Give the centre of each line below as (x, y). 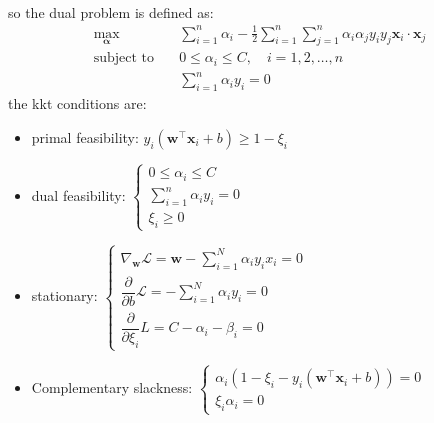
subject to (123, 58)
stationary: (64, 295)
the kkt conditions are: (77, 103)
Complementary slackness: (112, 386)
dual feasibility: (78, 194)
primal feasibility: (85, 136)
